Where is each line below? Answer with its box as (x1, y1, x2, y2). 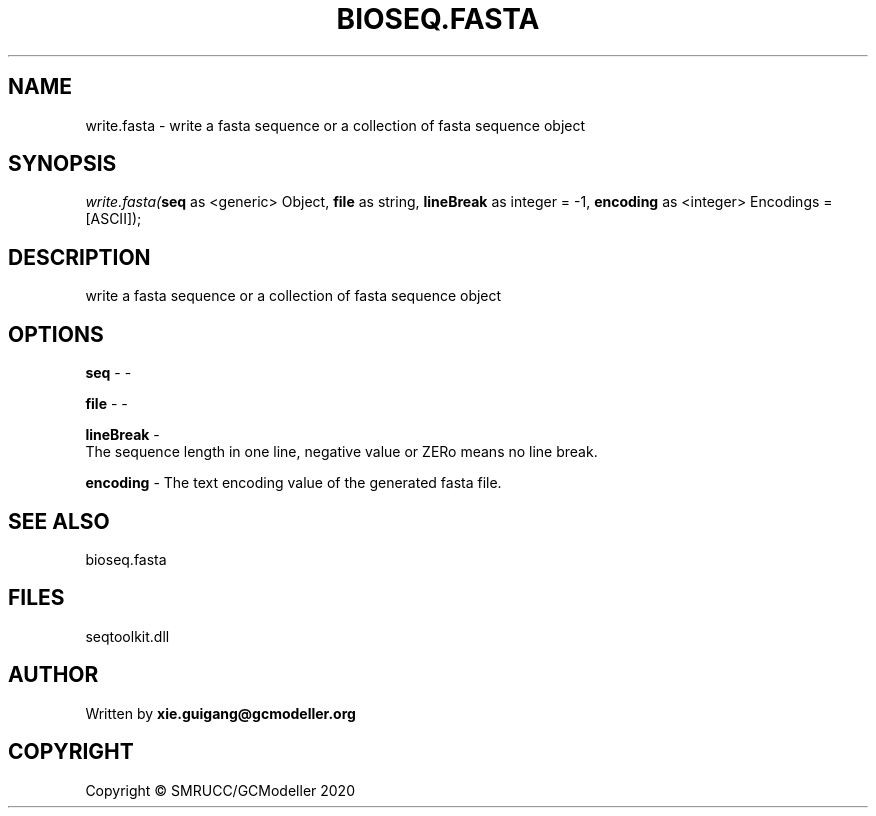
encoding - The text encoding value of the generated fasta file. (85, 474, 502, 492)
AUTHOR (8, 662, 99, 688)
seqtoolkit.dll (85, 627, 170, 645)
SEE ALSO (8, 508, 110, 534)
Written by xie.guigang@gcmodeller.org (85, 704, 356, 722)
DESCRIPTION (8, 244, 151, 270)
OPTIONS (8, 321, 104, 347)
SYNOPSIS (8, 151, 117, 177)
